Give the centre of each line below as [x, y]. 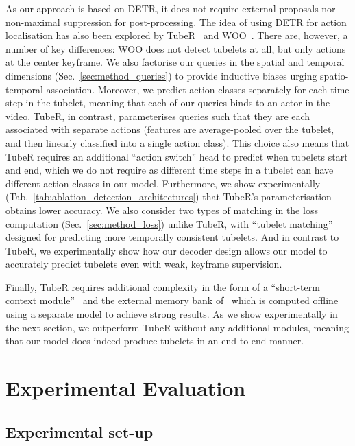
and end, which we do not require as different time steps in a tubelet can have [170, 170]
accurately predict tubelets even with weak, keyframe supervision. [144, 264]
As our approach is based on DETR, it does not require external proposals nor [171, 8]
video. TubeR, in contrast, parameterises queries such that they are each [158, 116]
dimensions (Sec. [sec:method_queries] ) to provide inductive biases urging [161, 75]
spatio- [334, 75]
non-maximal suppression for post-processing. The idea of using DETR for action [176, 22]
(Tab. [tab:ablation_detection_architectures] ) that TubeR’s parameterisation [169, 197]
